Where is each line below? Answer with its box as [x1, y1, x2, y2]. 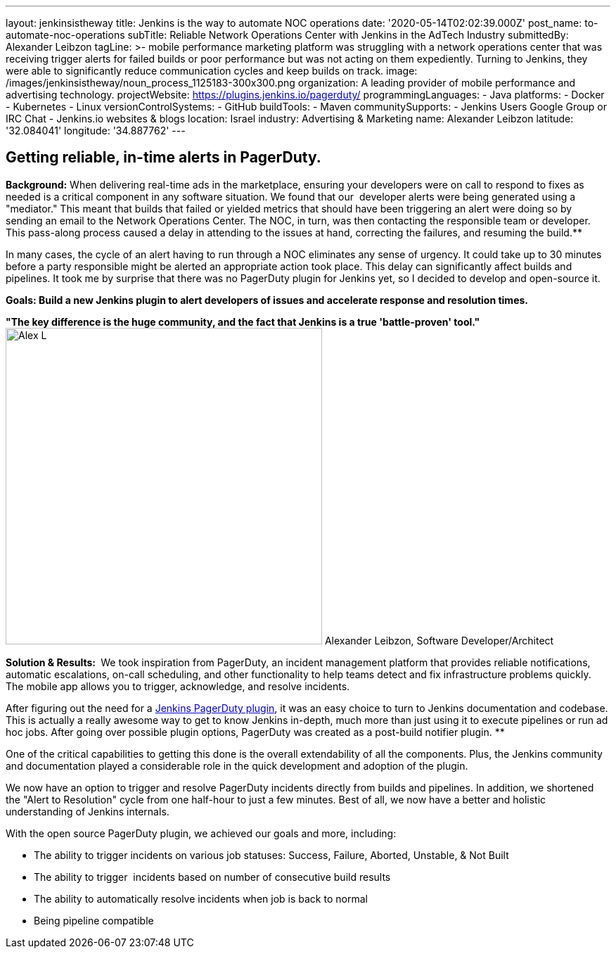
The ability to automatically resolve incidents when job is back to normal [34, 892, 368, 905]
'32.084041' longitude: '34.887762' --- [6, 125, 186, 136]
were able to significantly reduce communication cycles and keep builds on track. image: [6, 65, 418, 77]
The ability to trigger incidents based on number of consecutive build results [34, 870, 391, 883]
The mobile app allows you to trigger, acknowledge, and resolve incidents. [6, 680, 350, 692]
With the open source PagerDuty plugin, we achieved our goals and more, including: [6, 827, 397, 839]
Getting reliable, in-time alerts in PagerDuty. [6, 148, 321, 167]
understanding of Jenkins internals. [6, 805, 169, 818]
